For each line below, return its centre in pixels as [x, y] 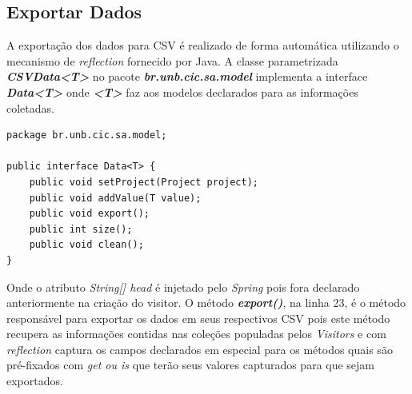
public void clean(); [86, 245]
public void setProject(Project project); [144, 182]
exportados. [35, 381]
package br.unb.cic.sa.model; [87, 135]
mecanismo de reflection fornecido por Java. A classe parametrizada [172, 60]
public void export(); [89, 214]
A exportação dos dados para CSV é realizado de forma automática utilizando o [203, 45]
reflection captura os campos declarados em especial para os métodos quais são [200, 349]
